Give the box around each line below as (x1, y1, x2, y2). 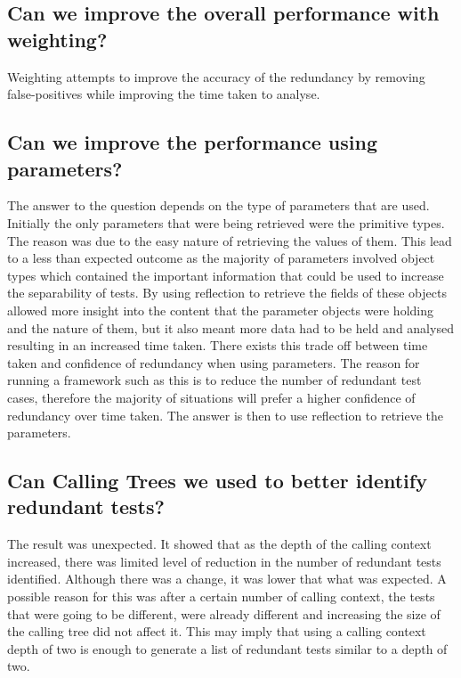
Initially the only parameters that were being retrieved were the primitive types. (7, 213, 445, 232)
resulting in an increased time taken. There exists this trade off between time (7, 336, 428, 355)
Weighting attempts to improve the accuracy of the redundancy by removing (7, 67, 425, 86)
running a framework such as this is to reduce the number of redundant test (7, 371, 422, 389)
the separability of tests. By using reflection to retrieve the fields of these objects (7, 283, 447, 302)
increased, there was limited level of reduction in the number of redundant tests (7, 551, 441, 570)
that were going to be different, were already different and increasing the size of (7, 604, 441, 623)
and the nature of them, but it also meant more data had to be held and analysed (7, 318, 454, 337)
